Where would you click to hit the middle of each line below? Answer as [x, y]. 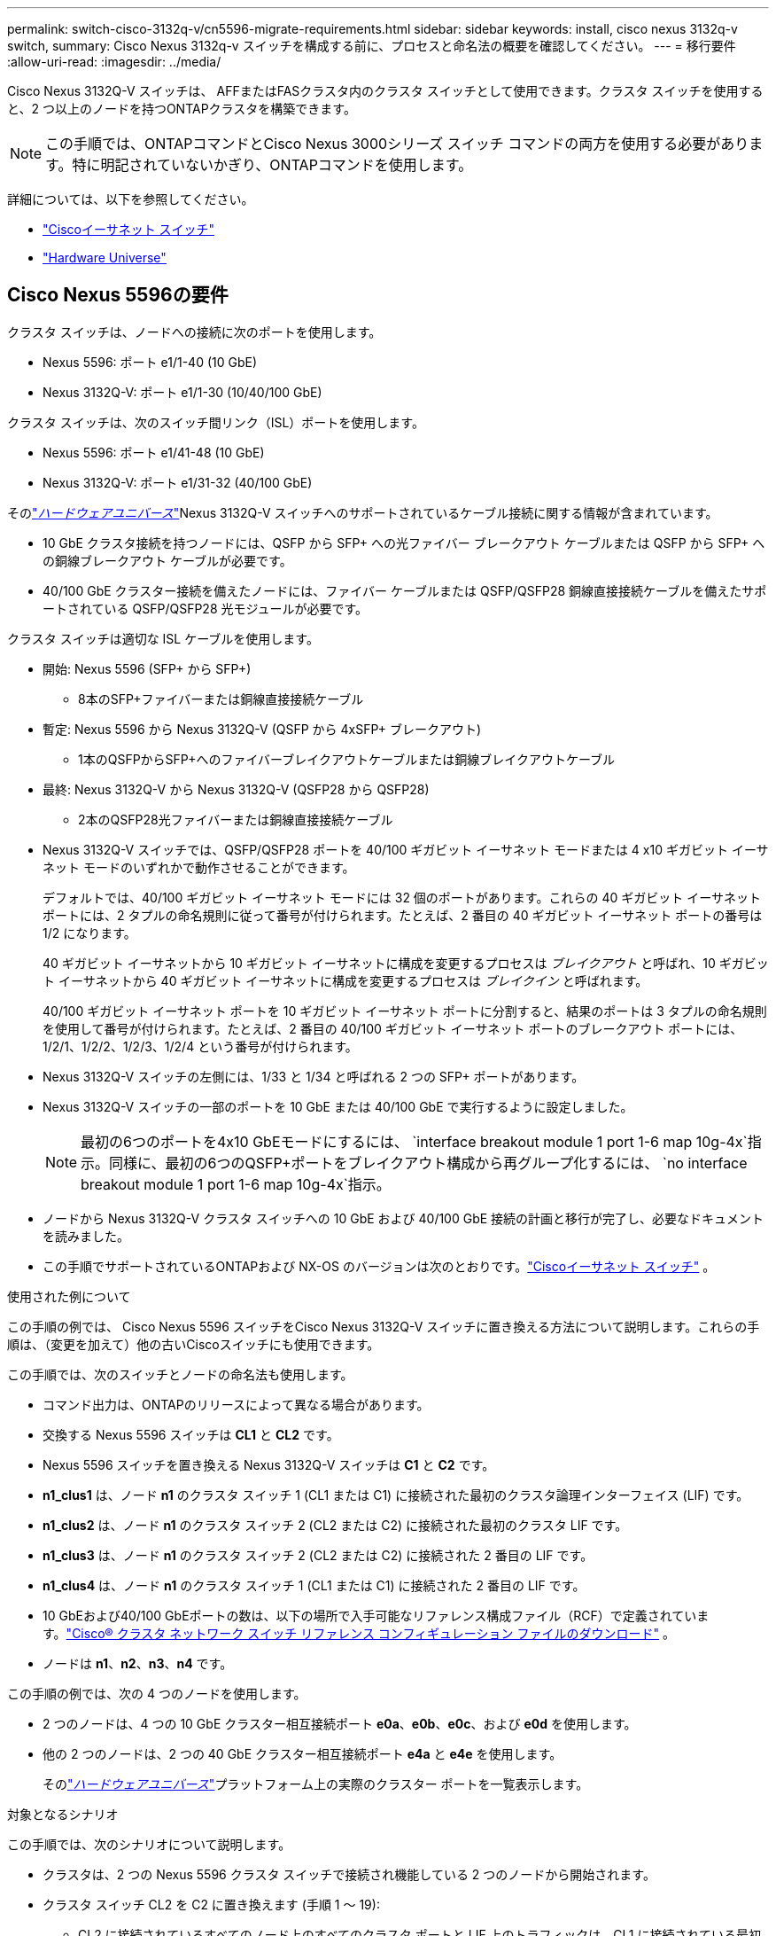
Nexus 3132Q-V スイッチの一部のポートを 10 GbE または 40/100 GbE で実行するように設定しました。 [338, 1106]
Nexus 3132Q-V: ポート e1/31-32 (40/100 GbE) [178, 482]
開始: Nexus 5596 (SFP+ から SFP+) [147, 668]
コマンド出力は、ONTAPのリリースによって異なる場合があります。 [236, 1404]
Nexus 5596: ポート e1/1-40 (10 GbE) [150, 362]
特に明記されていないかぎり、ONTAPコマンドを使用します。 [272, 165]
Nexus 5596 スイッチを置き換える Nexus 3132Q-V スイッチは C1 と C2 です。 [269, 1464]
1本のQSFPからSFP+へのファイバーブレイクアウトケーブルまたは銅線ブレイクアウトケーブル [347, 759]
